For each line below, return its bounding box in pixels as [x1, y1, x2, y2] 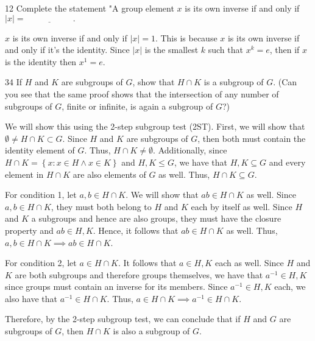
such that [208, 43, 243, 56]
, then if [269, 43, 300, 56]
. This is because [155, 31, 218, 44]
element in [5, 167, 44, 180]
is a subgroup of [204, 76, 264, 88]
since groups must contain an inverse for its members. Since [5, 280, 228, 293]
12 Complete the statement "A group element [5, 2, 174, 14]
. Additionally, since [153, 144, 227, 156]
